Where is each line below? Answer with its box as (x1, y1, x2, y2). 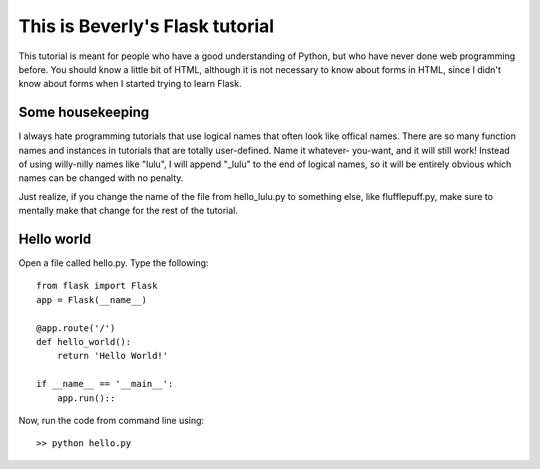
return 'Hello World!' (56, 350, 169, 362)
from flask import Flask (36, 280, 158, 292)
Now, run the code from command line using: (18, 415, 205, 426)
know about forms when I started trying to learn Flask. (18, 78, 242, 90)
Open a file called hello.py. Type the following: (18, 257, 209, 269)
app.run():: (56, 392, 116, 404)
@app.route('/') (36, 322, 116, 334)
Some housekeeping (18, 104, 150, 121)
